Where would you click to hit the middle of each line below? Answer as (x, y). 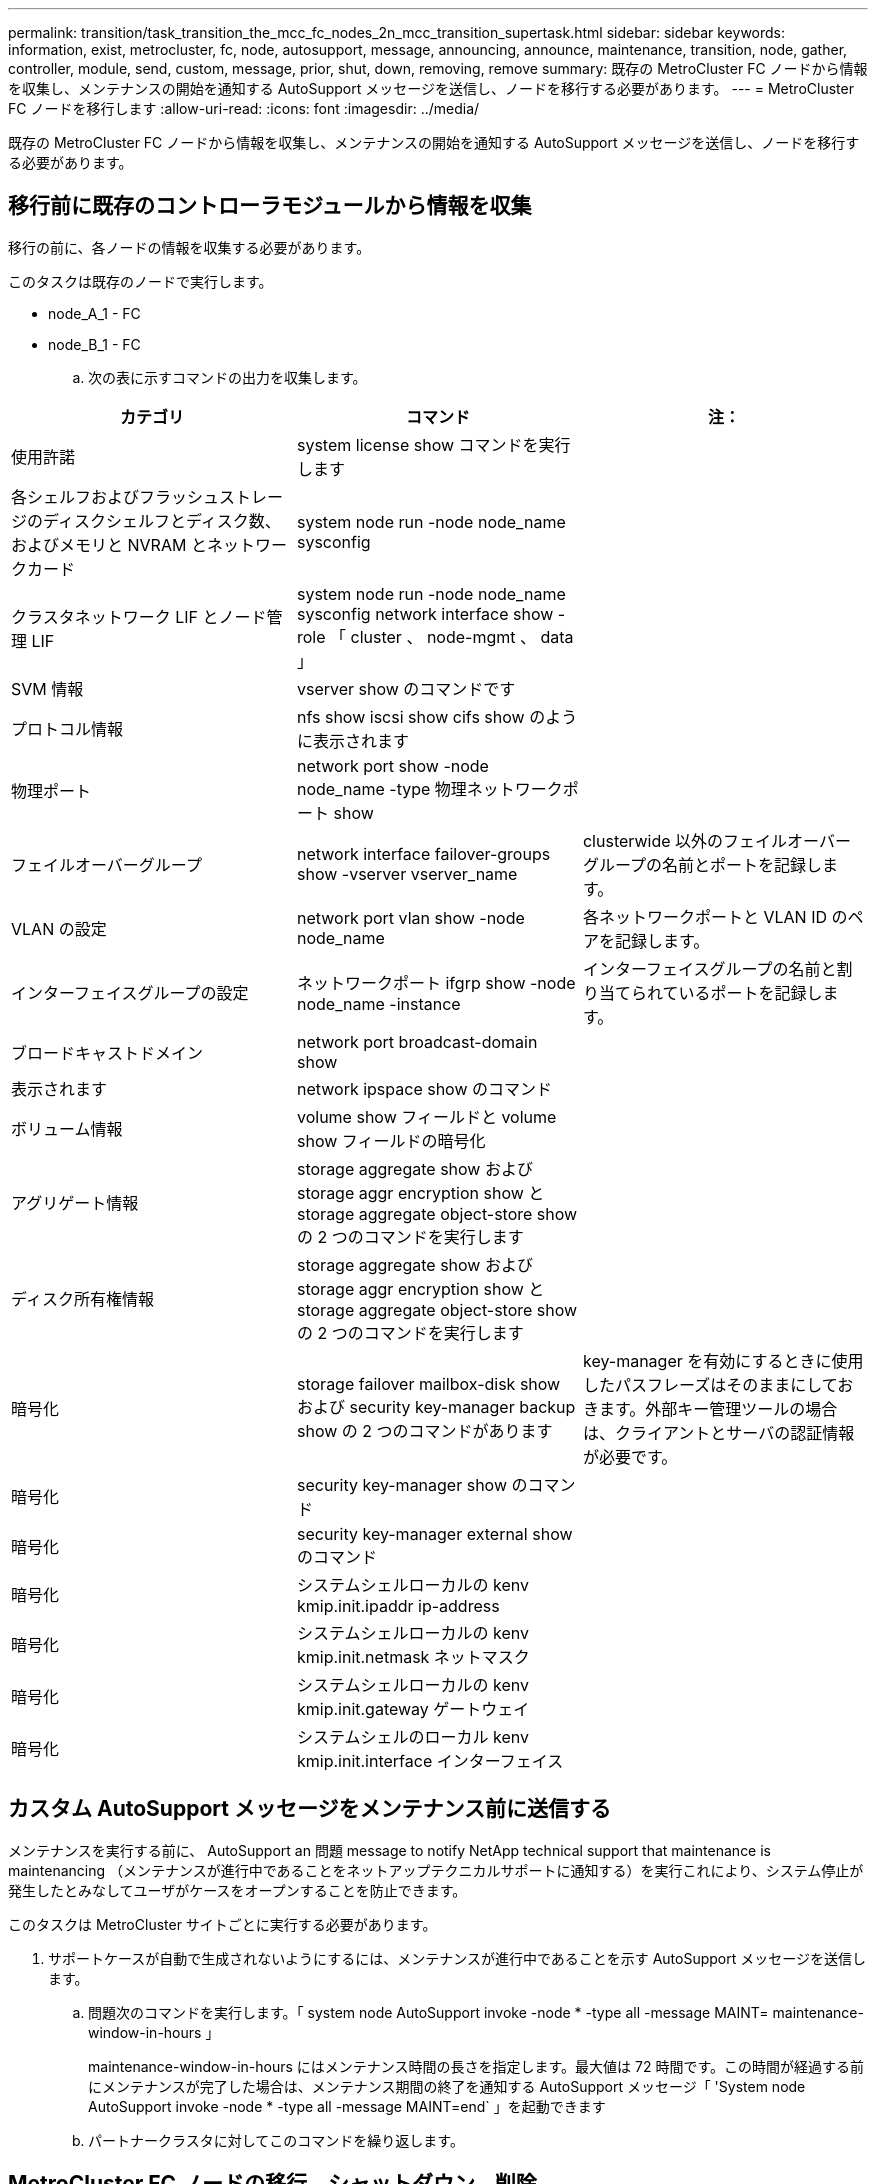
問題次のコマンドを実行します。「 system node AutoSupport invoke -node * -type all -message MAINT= (428, 2012)
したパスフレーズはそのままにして (710, 1384)
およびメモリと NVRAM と (109, 544)
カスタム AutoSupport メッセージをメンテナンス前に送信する (310, 1809)
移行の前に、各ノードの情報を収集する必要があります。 (189, 247)
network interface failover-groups (423, 853)
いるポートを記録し (750, 992)
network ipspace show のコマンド (424, 1088)
